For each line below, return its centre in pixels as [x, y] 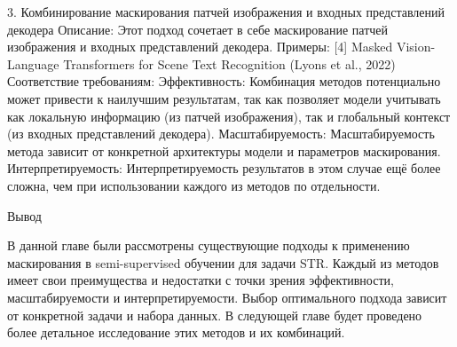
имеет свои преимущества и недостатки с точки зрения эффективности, [201, 280]
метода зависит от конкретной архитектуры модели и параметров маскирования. [224, 150]
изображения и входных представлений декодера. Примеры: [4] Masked [200, 47]
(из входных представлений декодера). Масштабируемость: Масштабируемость [221, 134]
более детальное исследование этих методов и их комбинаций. [176, 332]
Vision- [416, 47]
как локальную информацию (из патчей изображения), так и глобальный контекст [229, 116]
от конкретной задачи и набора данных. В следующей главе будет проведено [215, 315]
